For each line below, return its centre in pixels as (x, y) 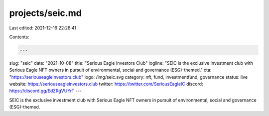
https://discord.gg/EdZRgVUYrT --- (46, 91)
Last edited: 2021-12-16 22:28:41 (43, 28)
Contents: (19, 37)
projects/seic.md (45, 13)
